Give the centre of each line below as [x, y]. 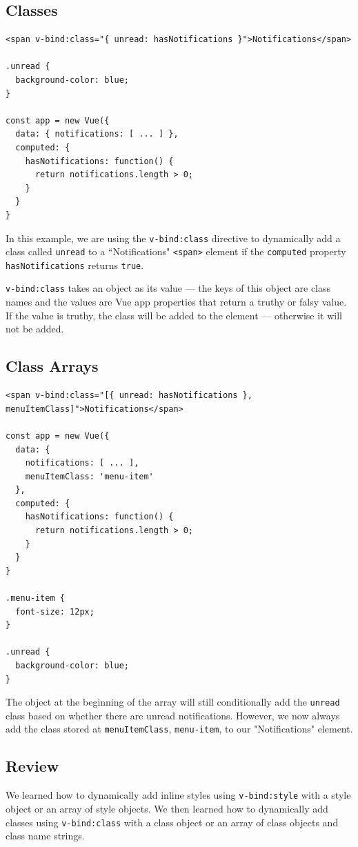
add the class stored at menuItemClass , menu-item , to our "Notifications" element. [179, 729]
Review [32, 766]
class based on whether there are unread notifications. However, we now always [173, 715]
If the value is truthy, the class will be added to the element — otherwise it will [174, 315]
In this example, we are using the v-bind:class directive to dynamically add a [173, 238]
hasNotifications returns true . [75, 265]
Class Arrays [52, 366]
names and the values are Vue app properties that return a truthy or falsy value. [176, 302]
